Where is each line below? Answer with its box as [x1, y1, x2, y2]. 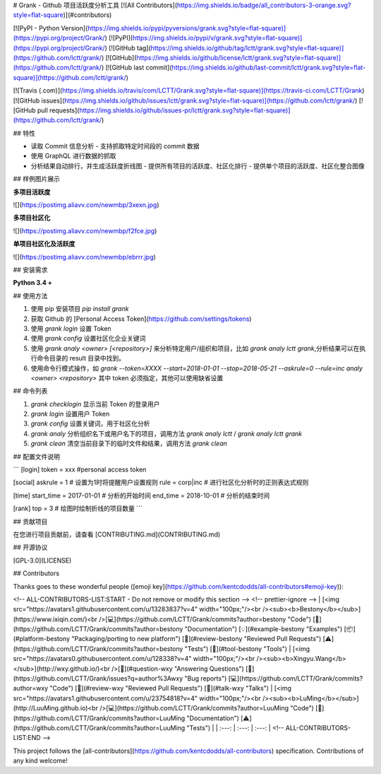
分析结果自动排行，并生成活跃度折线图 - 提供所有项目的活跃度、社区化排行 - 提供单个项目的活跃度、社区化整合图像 [30, 161, 365, 170]
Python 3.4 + [13, 278, 52, 287]
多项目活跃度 [13, 187, 51, 196]
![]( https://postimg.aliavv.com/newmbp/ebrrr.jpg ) [13, 252, 157, 261]
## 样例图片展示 [13, 175, 60, 183]
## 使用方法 [13, 291, 48, 300]
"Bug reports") [184, 674, 227, 683]
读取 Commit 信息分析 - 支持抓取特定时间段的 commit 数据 [30, 142, 200, 151]
